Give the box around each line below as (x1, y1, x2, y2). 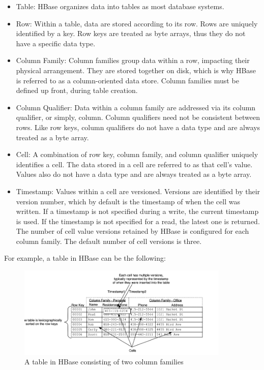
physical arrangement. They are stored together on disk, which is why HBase (16, 65, 256, 75)
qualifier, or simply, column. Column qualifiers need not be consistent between (16, 112, 260, 122)
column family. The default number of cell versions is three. (16, 235, 202, 246)
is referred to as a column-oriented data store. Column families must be (16, 75, 239, 85)
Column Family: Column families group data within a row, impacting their (16, 55, 250, 66)
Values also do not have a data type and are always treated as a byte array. (16, 169, 252, 179)
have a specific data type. (16, 38, 96, 48)
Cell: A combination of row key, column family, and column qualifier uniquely (16, 149, 258, 160)
